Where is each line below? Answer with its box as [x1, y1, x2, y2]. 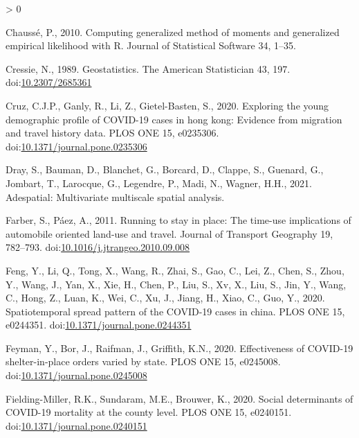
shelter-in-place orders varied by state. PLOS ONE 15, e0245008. [6, 354, 281, 369]
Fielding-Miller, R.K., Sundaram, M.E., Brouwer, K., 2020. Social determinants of [6, 391, 353, 405]
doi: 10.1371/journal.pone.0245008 [6, 368, 147, 383]
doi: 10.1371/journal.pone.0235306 [6, 139, 147, 153]
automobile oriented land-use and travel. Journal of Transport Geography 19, [6, 226, 333, 240]
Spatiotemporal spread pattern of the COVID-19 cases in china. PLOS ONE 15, [6, 304, 345, 318]
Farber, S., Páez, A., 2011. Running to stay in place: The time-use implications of [6, 213, 351, 227]
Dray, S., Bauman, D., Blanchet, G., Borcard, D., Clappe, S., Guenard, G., [6, 162, 324, 177]
